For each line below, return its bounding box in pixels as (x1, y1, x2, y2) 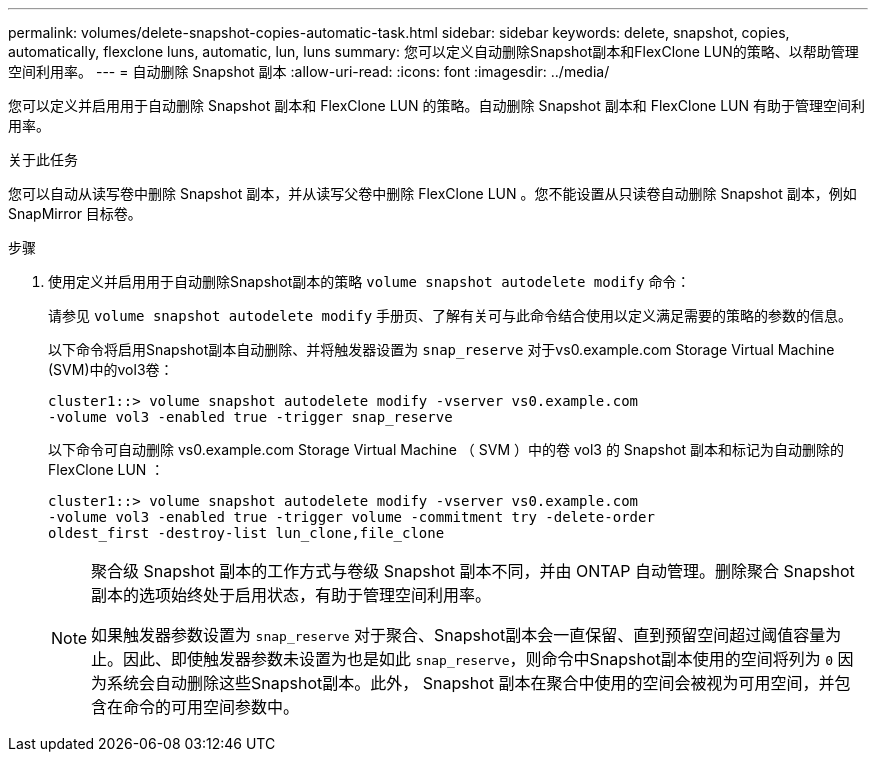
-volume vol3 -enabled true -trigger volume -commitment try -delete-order (48, 509, 655, 525)
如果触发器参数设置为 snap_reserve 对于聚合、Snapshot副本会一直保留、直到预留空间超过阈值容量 (91, 625, 826, 645)
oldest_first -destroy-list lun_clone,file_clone (48, 525, 445, 541)
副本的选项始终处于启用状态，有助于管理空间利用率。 (91, 585, 492, 605)
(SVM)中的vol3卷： (48, 361, 174, 378)
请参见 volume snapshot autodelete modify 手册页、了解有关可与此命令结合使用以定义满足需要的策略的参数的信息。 (48, 307, 853, 324)
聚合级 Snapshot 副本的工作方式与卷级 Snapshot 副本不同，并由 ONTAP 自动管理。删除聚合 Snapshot (91, 561, 855, 581)
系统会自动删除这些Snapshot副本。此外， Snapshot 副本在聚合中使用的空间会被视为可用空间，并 (107, 673, 835, 693)
